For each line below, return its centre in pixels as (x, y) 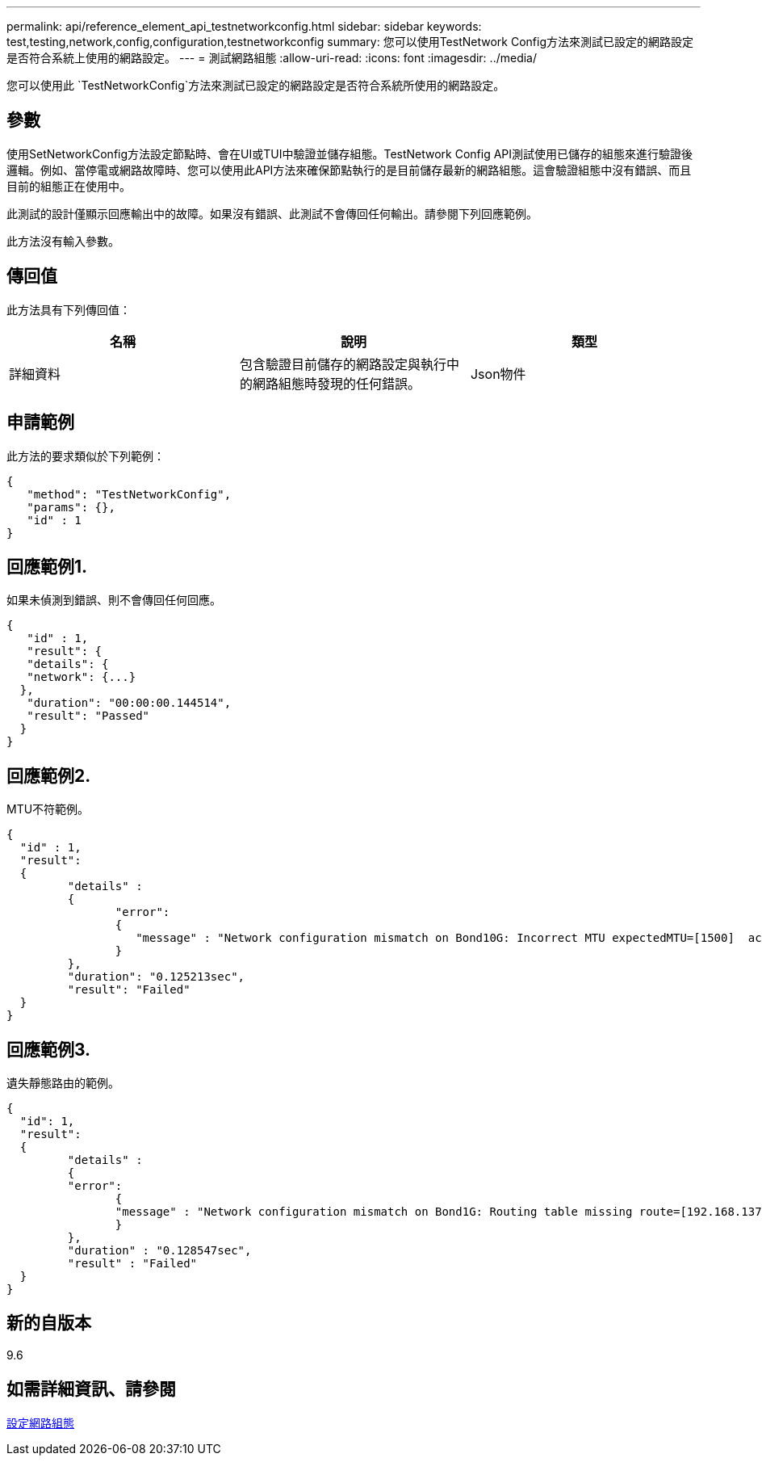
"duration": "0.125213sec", (156, 977)
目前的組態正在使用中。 (69, 186)
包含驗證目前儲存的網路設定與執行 (343, 364)
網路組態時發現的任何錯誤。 (336, 383)
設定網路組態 (40, 1422)
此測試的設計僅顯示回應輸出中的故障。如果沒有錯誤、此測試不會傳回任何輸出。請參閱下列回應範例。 (272, 213)
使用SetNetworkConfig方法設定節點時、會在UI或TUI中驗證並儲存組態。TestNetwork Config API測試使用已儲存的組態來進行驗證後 (350, 153)
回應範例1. (47, 566)
